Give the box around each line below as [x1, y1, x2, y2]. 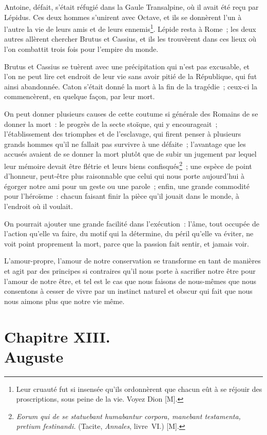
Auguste [4, 346, 64, 367]
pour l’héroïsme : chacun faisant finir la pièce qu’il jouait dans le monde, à [4, 191, 239, 201]
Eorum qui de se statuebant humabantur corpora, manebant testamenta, [16, 410, 241, 421]
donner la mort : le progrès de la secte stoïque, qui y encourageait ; [4, 118, 218, 129]
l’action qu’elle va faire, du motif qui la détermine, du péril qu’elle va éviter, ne [4, 228, 254, 239]
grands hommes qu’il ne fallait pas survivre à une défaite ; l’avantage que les [4, 138, 246, 149]
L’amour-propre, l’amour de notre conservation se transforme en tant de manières [4, 255, 261, 266]
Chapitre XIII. [4, 326, 110, 347]
